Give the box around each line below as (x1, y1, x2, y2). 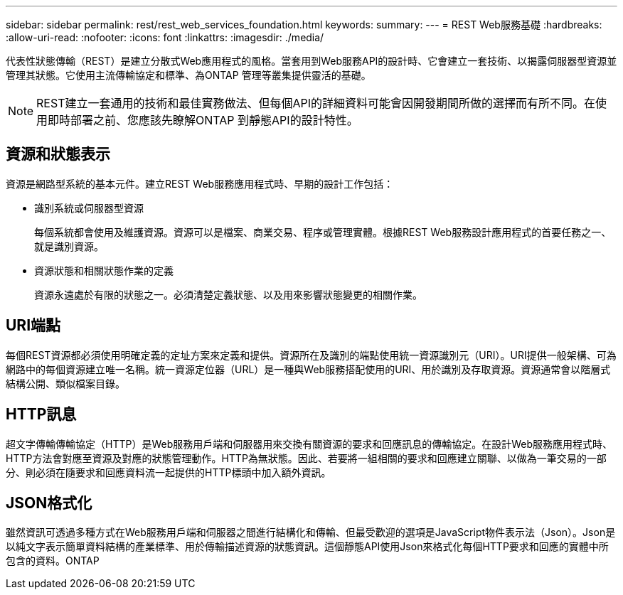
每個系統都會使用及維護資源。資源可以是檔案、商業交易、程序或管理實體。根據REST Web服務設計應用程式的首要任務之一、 (34, 225, 612, 238)
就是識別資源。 (34, 240, 104, 252)
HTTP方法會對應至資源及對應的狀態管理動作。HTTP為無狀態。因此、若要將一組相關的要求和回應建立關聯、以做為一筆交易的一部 (6, 451, 607, 464)
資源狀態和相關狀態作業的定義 (34, 264, 174, 277)
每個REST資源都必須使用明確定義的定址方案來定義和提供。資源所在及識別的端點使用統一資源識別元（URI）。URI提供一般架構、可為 (6, 348, 617, 361)
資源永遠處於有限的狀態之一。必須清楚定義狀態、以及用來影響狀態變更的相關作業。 (34, 288, 422, 301)
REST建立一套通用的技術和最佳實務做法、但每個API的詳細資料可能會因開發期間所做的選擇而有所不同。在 (36, 96, 596, 110)
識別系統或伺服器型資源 (34, 201, 144, 214)
